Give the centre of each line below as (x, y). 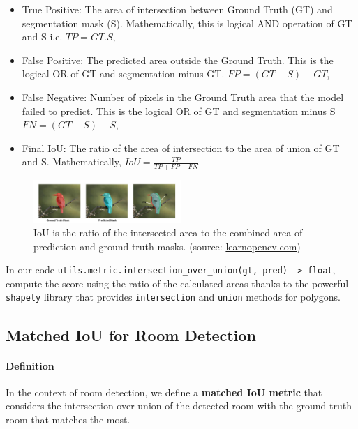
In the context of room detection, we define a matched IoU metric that (164, 392)
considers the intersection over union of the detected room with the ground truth (179, 406)
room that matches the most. (68, 419)
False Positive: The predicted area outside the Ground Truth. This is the (178, 60)
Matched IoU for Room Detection (131, 334)
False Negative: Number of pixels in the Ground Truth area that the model (183, 97)
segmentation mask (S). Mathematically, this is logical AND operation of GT (187, 23)
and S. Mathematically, (72, 161)
